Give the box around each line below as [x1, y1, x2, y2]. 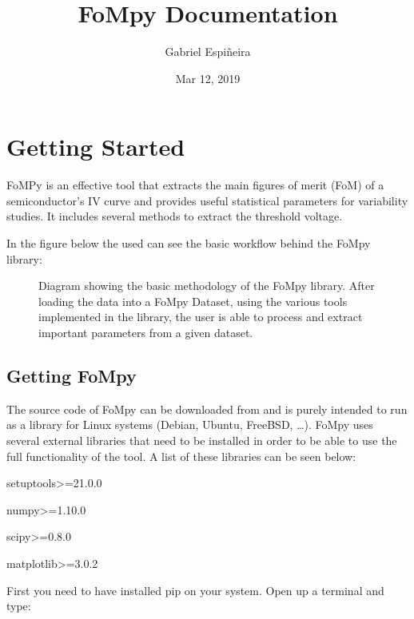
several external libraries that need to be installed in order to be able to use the [6, 431, 397, 448]
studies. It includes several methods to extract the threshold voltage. [6, 208, 343, 224]
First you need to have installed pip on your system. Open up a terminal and [6, 581, 384, 598]
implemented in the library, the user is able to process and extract [38, 308, 363, 325]
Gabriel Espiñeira [165, 43, 251, 60]
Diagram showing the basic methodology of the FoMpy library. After [38, 277, 375, 294]
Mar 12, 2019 [175, 69, 241, 86]
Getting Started [6, 130, 185, 163]
